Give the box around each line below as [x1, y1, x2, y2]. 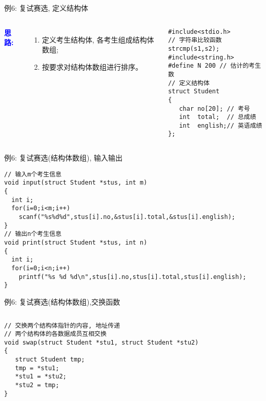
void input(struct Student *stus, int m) [4, 179, 148, 187]
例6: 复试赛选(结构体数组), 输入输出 [4, 152, 122, 163]
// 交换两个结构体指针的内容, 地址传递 [4, 322, 120, 329]
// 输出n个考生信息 [4, 230, 62, 238]
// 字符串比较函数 [168, 36, 222, 44]
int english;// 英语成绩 [179, 122, 262, 129]
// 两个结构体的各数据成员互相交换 [4, 330, 107, 338]
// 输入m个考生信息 [4, 170, 62, 178]
